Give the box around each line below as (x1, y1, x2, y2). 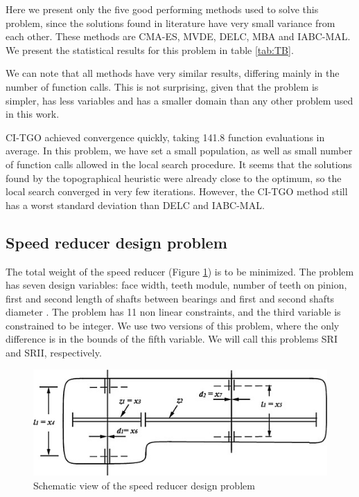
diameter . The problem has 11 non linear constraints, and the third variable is (6, 305, 341, 319)
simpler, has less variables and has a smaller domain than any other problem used (6, 93, 353, 107)
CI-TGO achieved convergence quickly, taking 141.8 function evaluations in (6, 129, 325, 144)
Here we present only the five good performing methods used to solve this (6, 2, 319, 16)
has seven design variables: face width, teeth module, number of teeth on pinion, (6, 278, 347, 292)
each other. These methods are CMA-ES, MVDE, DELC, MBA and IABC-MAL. (6, 29, 351, 44)
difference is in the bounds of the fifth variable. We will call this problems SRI (6, 332, 338, 346)
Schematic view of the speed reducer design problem (33, 478, 255, 493)
